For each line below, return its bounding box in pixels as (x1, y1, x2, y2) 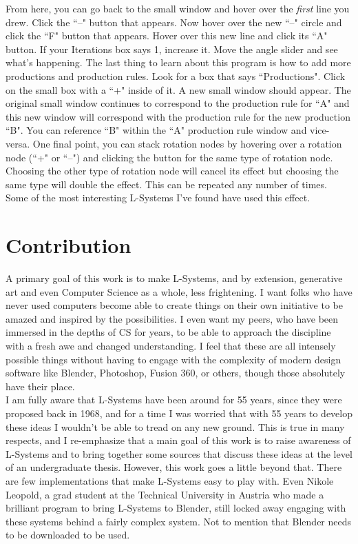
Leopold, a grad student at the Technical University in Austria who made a (6, 487, 324, 501)
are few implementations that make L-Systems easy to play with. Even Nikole (6, 473, 334, 487)
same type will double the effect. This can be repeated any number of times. (6, 177, 327, 191)
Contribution (6, 231, 131, 259)
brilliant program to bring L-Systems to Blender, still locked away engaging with (6, 501, 346, 515)
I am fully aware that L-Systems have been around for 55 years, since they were (6, 392, 342, 407)
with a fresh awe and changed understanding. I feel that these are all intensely (6, 339, 336, 352)
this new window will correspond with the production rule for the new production (6, 109, 350, 123)
